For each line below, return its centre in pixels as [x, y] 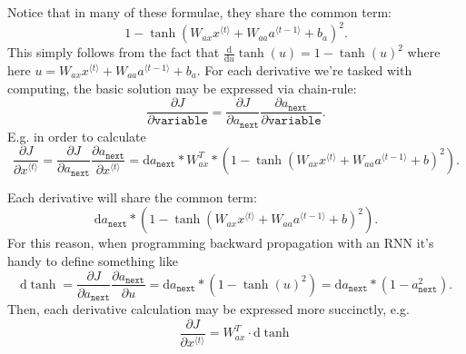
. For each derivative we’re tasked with [304, 69]
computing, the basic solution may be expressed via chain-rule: [182, 88]
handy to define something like [93, 260]
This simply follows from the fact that [114, 52]
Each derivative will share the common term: [132, 197]
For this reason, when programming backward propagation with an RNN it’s [221, 243]
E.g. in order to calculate [77, 136]
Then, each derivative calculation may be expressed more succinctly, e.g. [208, 309]
